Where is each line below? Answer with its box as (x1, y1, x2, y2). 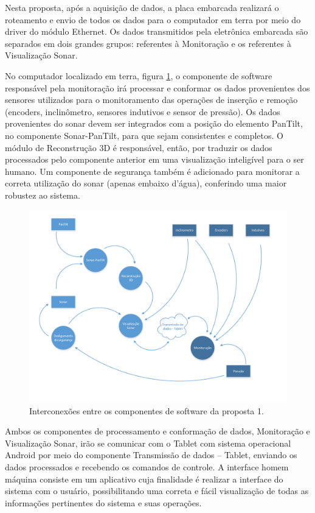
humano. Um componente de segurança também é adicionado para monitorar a (5, 165, 300, 177)
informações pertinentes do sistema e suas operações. (5, 496, 202, 509)
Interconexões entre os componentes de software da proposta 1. (29, 404, 264, 417)
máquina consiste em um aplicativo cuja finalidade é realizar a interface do (5, 472, 283, 485)
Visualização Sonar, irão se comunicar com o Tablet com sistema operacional (5, 436, 291, 449)
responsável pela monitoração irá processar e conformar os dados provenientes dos (5, 81, 310, 94)
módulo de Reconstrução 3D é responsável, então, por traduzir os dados (5, 141, 272, 154)
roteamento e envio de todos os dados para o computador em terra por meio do (5, 13, 301, 26)
